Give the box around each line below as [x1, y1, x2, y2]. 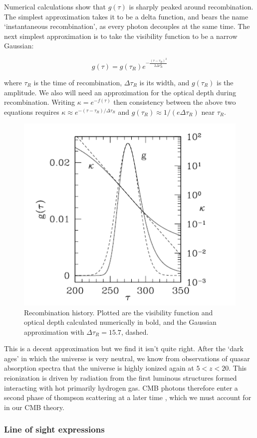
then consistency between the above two [113, 97, 236, 107]
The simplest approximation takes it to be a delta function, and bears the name [4, 11, 249, 21]
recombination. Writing [4, 97, 75, 107]
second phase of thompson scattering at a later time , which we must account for [4, 392, 252, 403]
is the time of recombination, [33, 77, 122, 87]
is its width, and [139, 77, 190, 87]
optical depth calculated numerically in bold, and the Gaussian [24, 317, 217, 327]
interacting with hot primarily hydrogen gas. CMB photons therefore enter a [4, 382, 238, 393]
